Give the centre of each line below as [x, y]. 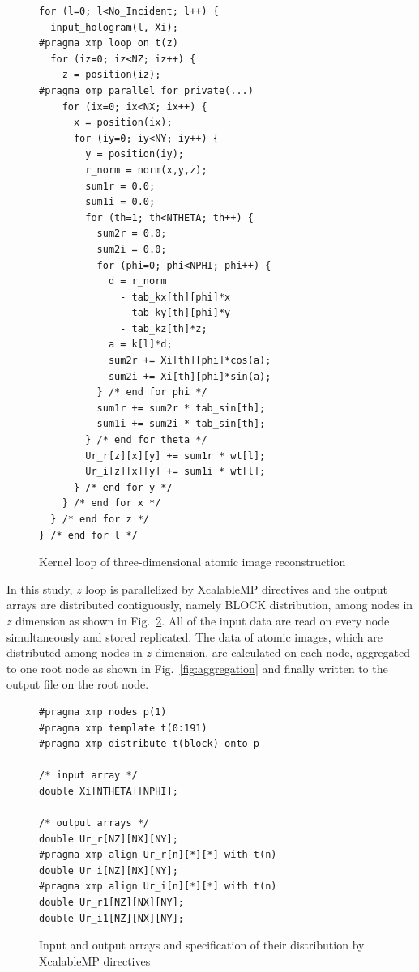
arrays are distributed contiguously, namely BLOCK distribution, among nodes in [210, 605]
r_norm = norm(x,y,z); [146, 170]
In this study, [40, 588]
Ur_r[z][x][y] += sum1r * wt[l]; [175, 456]
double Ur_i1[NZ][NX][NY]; [111, 918]
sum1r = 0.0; [120, 186]
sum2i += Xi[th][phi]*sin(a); [190, 376]
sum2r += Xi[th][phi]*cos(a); [190, 361]
